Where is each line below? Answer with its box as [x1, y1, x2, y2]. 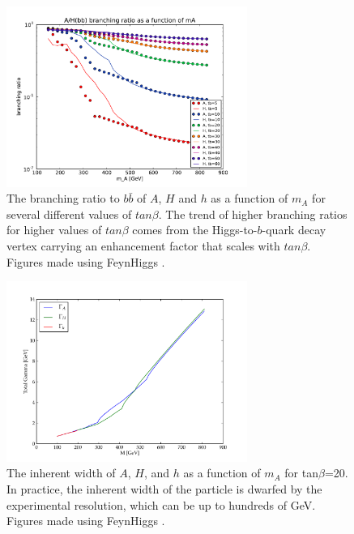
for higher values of [6, 221, 102, 238]
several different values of [6, 205, 132, 222]
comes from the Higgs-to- [132, 221, 258, 238]
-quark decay [262, 221, 326, 238]
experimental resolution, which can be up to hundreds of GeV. [6, 496, 316, 513]
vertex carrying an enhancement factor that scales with [6, 237, 280, 254]
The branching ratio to [6, 190, 120, 207]
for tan [284, 464, 318, 481]
